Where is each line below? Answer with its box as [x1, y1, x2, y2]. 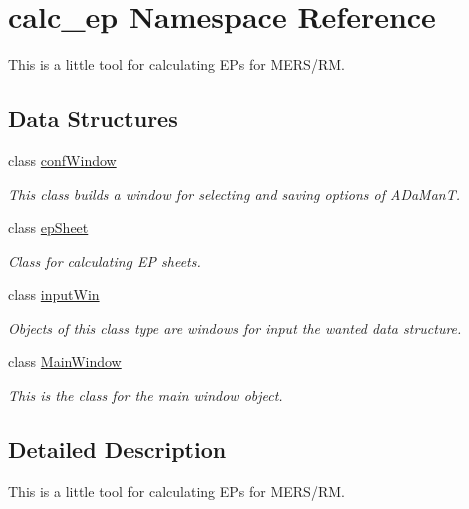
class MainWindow [8, 351, 122, 372]
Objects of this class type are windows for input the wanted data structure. [8, 317, 462, 338]
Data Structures [8, 103, 178, 134]
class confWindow [8, 149, 117, 170]
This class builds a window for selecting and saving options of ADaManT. [8, 183, 461, 204]
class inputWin [8, 284, 100, 305]
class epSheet [8, 217, 89, 238]
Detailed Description [8, 434, 227, 465]
